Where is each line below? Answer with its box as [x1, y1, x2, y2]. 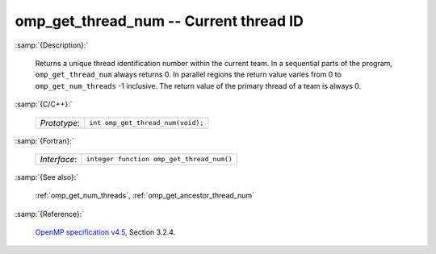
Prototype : [40, 117, 81, 128]
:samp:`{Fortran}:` [15, 135, 74, 145]
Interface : [40, 153, 78, 164]
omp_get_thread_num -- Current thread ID [15, 12, 304, 30]
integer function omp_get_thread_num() [86, 155, 233, 164]
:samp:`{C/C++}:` [15, 99, 73, 109]
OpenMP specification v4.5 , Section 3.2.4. [35, 227, 176, 237]
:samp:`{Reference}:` [15, 209, 85, 219]
